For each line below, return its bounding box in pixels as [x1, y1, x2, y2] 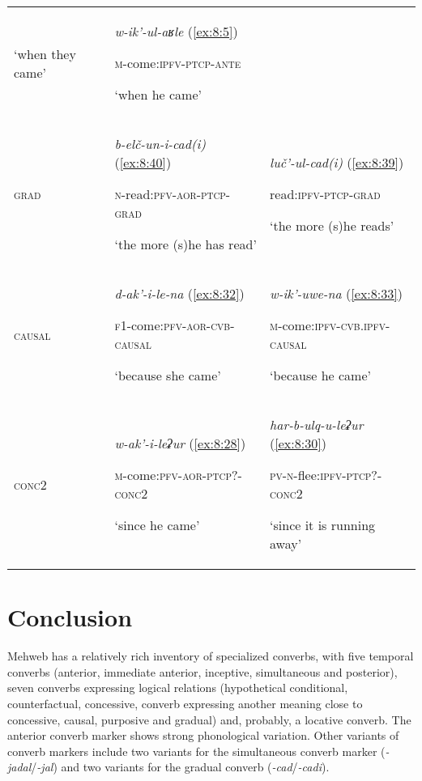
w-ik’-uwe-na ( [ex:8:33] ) [270, 284, 403, 303]
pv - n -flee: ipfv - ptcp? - [270, 465, 382, 484]
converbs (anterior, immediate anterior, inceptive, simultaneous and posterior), [7, 663, 398, 680]
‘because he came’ [270, 366, 371, 384]
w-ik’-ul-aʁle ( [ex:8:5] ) [114, 22, 238, 40]
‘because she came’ [114, 366, 221, 384]
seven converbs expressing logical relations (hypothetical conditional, [7, 679, 348, 696]
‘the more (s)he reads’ [270, 216, 394, 235]
